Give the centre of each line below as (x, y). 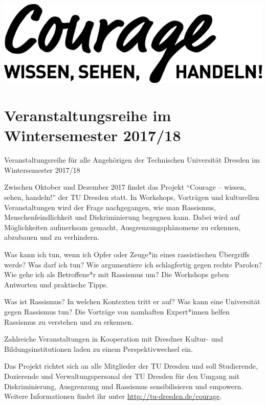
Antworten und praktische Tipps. (56, 284)
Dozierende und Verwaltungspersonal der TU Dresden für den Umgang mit (122, 376)
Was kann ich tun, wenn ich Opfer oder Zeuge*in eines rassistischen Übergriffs (127, 254)
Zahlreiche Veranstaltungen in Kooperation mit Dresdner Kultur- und (114, 339)
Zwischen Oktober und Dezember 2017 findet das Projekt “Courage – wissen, (125, 187)
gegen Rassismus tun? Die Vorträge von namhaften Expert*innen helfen (117, 312)
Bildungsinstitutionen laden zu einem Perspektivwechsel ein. (99, 348)
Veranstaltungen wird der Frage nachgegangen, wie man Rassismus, (110, 207)
